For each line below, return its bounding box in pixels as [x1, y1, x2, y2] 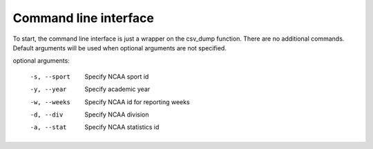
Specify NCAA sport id [84, 72, 149, 81]
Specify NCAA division [84, 110, 149, 119]
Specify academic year [84, 85, 151, 93]
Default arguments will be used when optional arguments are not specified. [12, 43, 227, 52]
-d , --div [30, 110, 64, 119]
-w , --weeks [30, 98, 70, 106]
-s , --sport [30, 72, 70, 81]
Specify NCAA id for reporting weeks [84, 97, 190, 106]
